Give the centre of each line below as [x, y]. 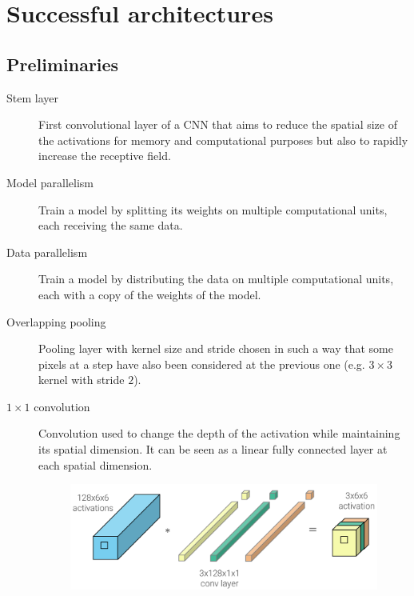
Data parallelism [47, 252]
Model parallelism [50, 182]
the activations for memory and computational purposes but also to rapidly [223, 140]
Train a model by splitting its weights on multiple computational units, [213, 209]
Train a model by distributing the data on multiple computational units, [216, 279]
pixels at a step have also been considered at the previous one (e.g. [202, 364]
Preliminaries [63, 64]
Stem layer [32, 97]
